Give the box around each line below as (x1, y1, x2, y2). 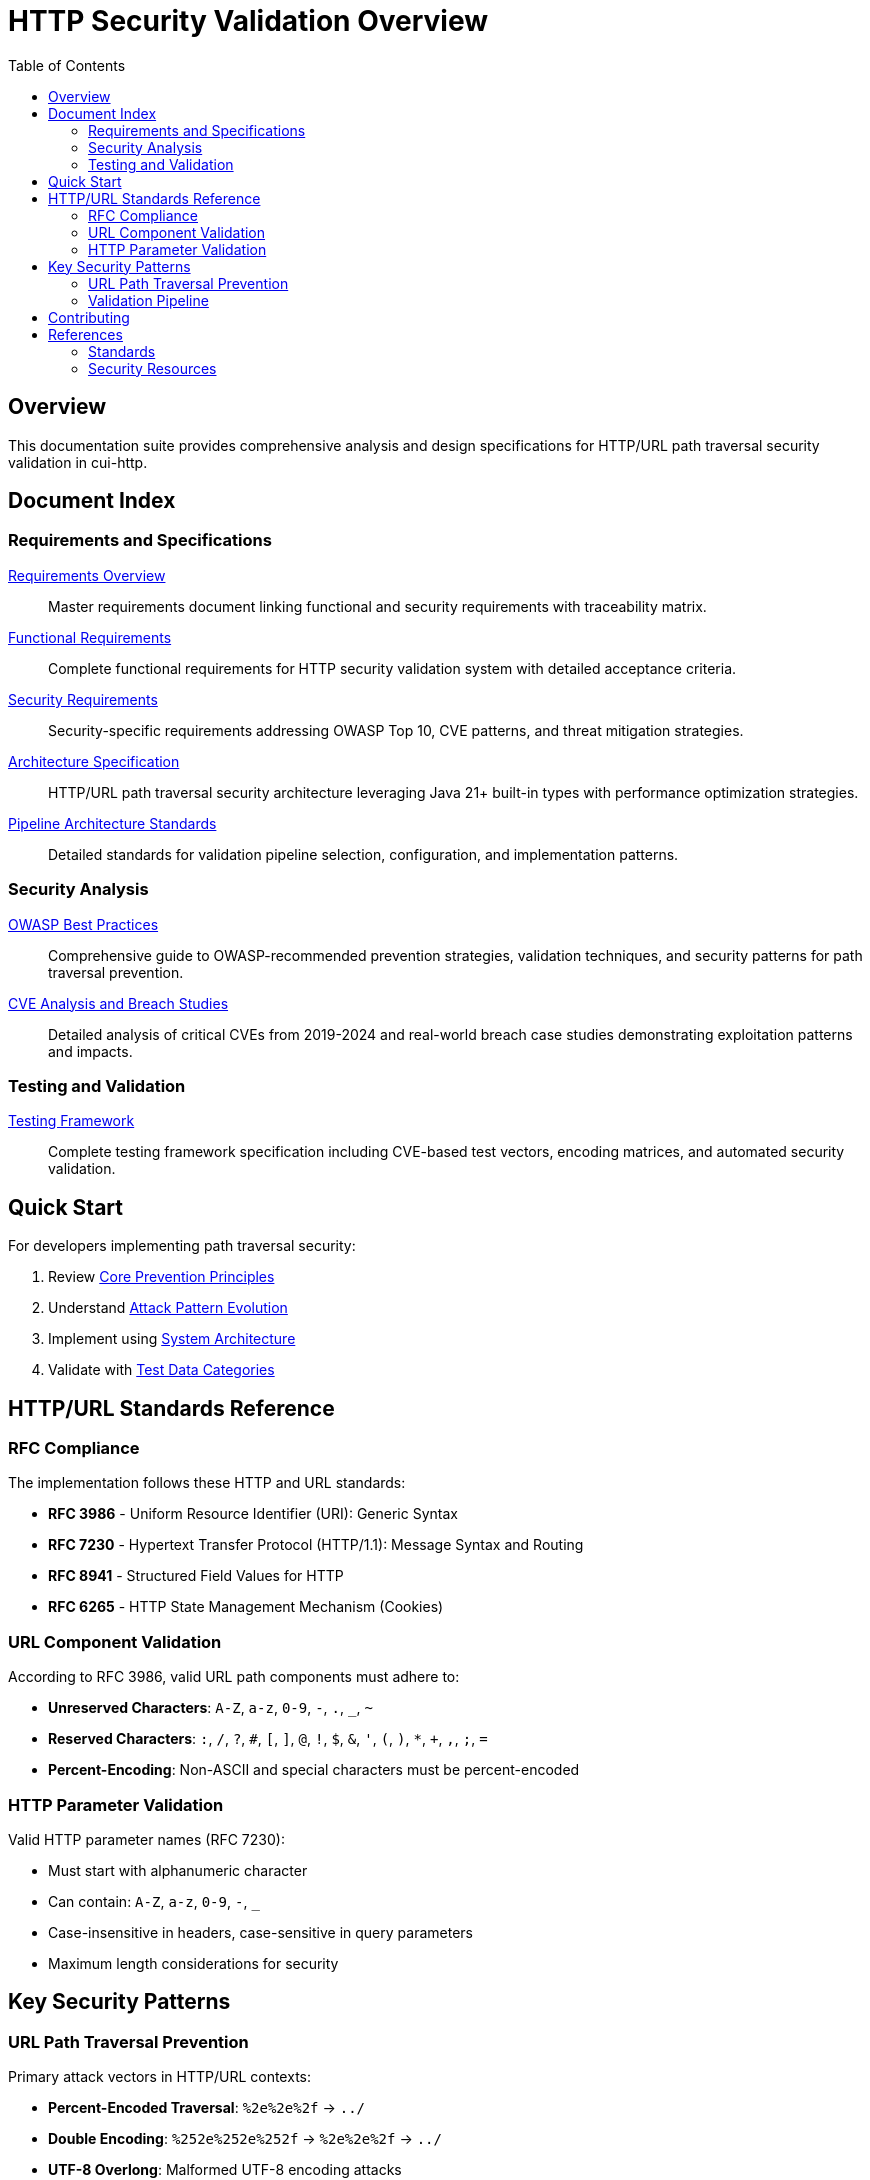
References (48, 325, 123, 343)
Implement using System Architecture (48, 1330, 296, 1348)
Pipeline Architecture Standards (8, 814, 217, 832)
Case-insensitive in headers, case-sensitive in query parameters (48, 1923, 473, 1941)
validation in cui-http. (8, 453, 148, 471)
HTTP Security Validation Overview (8, 4, 488, 38)
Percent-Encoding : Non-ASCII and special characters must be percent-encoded (48, 1761, 580, 1779)
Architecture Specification (8, 752, 180, 770)
